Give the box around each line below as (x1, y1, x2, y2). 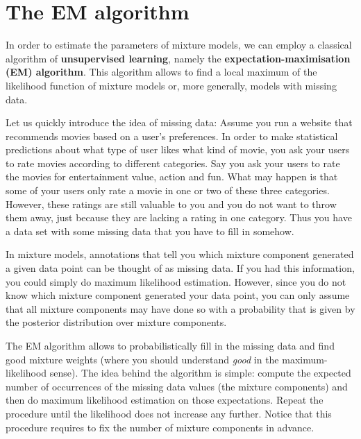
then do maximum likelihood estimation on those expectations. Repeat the (6, 393, 324, 407)
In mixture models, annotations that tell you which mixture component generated (6, 247, 354, 261)
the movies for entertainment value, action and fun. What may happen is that (6, 169, 338, 184)
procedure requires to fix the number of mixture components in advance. (6, 420, 314, 434)
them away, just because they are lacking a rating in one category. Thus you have (6, 210, 352, 225)
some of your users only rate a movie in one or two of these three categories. (6, 183, 330, 198)
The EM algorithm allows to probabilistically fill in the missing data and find (6, 338, 335, 352)
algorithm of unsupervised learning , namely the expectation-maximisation (6, 51, 351, 65)
